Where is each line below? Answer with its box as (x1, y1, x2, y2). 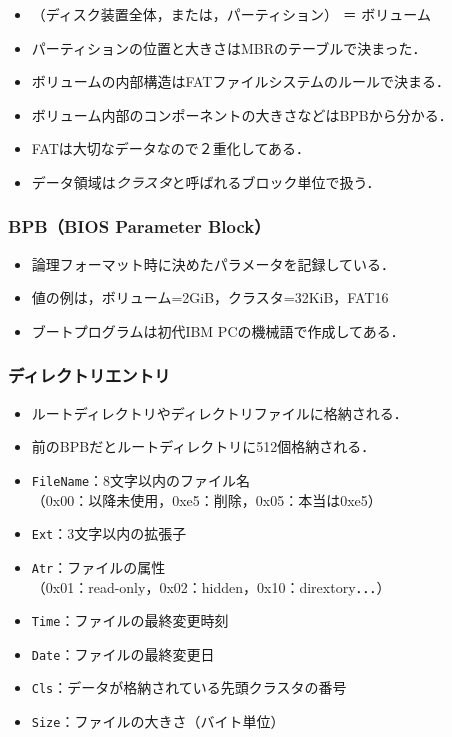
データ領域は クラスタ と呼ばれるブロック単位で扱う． (31, 171, 381, 192)
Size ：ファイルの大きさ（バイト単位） (31, 711, 285, 732)
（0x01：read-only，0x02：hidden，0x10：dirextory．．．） (31, 576, 391, 597)
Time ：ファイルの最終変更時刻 (31, 610, 229, 631)
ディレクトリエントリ (8, 363, 171, 388)
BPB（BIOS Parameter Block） (8, 214, 271, 239)
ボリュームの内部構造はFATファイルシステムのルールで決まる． (31, 71, 450, 92)
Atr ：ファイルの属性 (31, 556, 166, 577)
